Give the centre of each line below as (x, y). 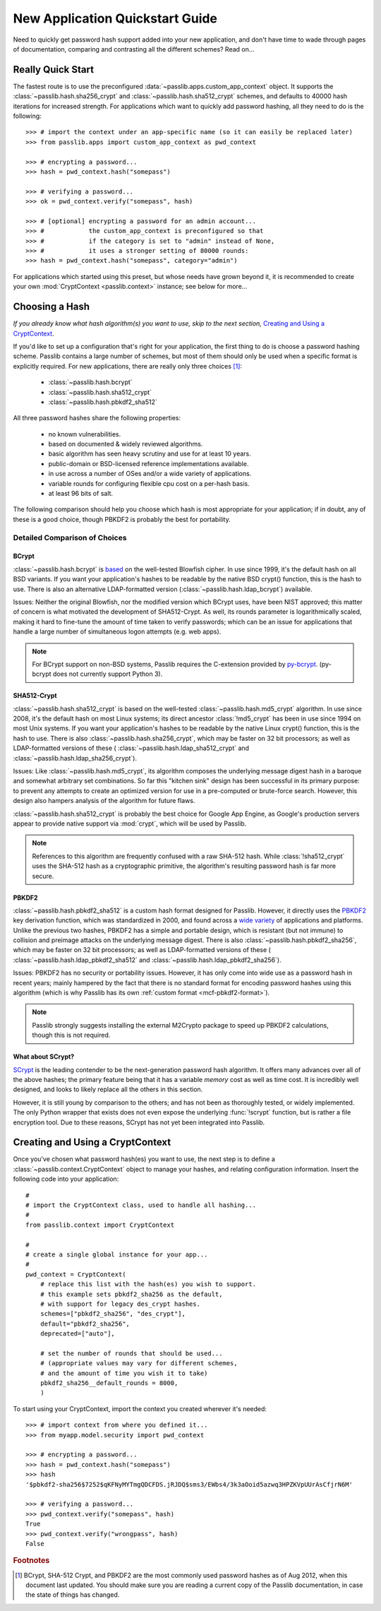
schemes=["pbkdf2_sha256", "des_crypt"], (113, 1314)
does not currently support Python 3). (108, 674)
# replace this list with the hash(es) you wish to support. (148, 1284)
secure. (43, 876)
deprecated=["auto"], (78, 1334)
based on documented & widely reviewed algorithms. (126, 444)
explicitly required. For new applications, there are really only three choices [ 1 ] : (128, 366)
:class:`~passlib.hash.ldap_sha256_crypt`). (75, 758)
